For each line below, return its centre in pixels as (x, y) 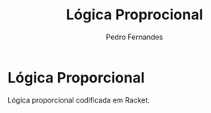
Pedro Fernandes (134, 37)
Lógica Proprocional (134, 15)
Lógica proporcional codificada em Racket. (79, 100)
